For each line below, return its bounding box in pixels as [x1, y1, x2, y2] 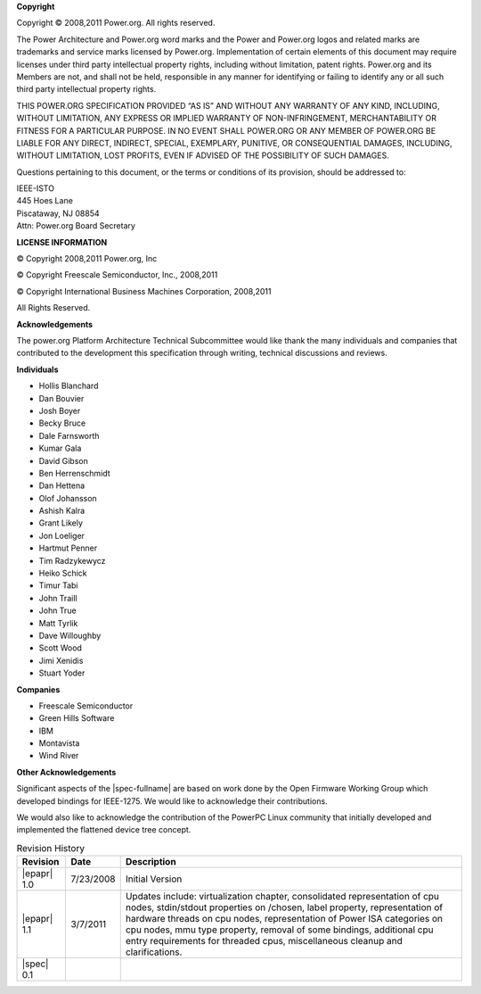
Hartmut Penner [38, 543, 98, 553]
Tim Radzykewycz [38, 555, 106, 566]
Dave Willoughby [38, 630, 102, 641]
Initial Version [125, 873, 183, 885]
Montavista [38, 738, 80, 749]
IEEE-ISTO [16, 183, 55, 194]
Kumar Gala [38, 443, 82, 454]
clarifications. [125, 946, 183, 958]
